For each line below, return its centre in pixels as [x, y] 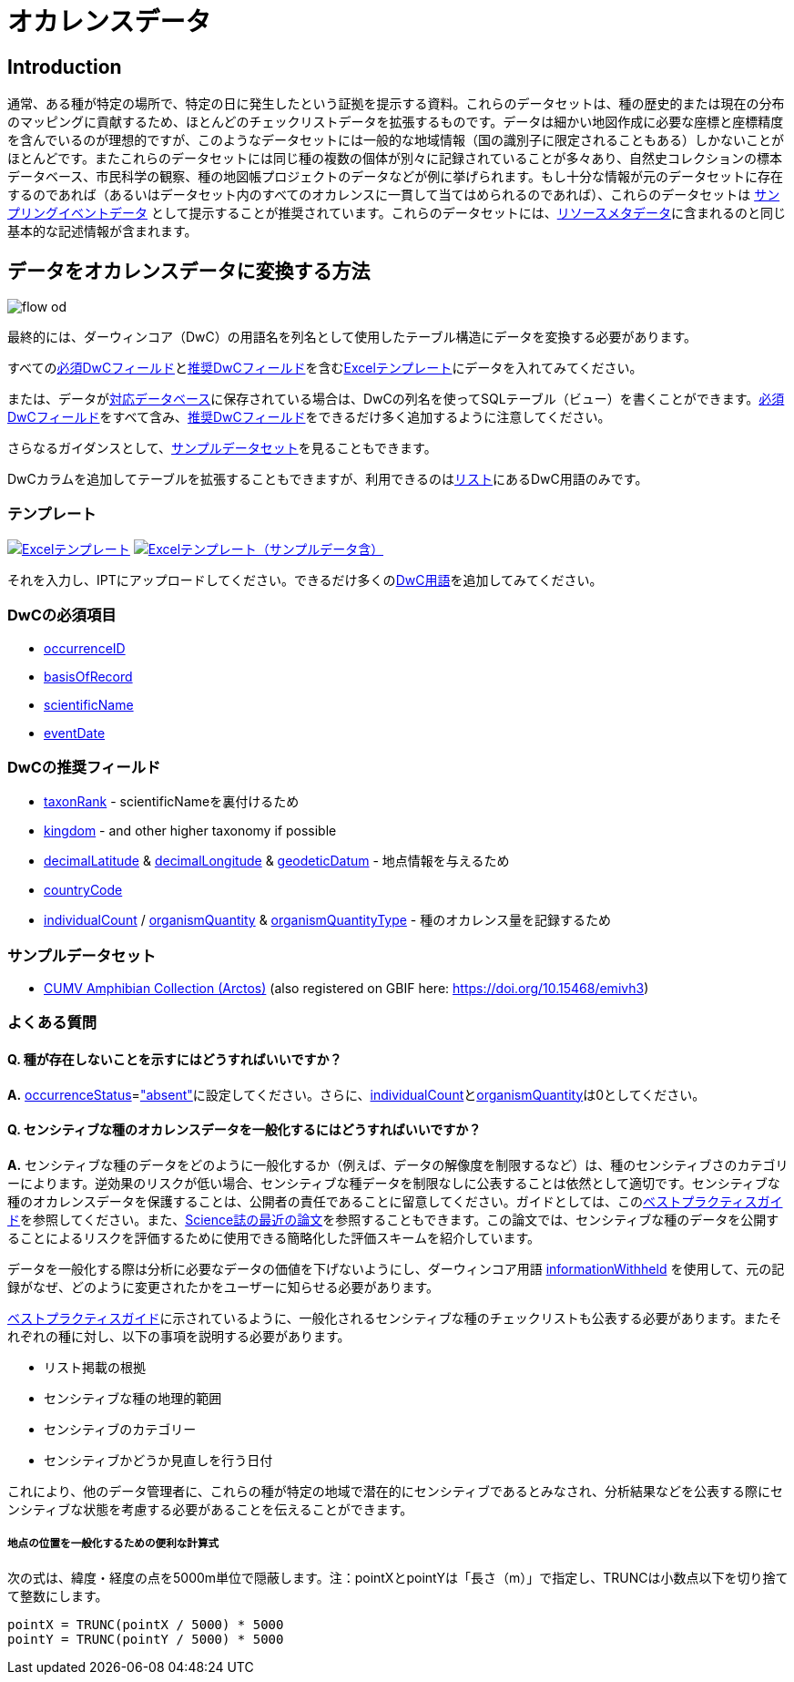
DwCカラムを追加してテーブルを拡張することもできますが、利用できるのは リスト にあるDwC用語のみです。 [328, 479]
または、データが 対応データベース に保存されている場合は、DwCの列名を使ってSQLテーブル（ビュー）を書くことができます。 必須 [396, 399]
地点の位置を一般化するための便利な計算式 [113, 1544]
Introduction [65, 67]
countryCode [83, 890]
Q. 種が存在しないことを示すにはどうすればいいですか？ [175, 1059]
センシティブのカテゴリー [120, 1429]
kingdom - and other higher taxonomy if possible [190, 831]
